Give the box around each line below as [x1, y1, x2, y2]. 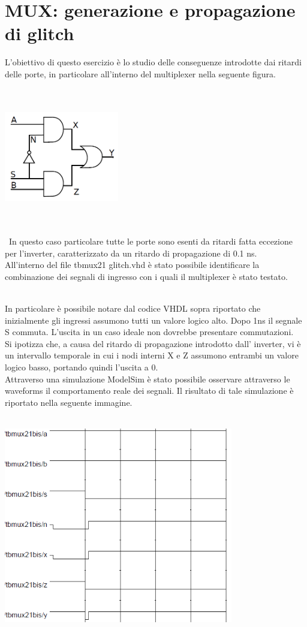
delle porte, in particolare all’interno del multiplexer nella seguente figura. [5, 67, 276, 80]
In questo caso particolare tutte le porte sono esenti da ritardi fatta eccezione [8, 235, 293, 248]
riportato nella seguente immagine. [5, 396, 133, 408]
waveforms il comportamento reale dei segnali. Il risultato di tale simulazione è [5, 384, 294, 397]
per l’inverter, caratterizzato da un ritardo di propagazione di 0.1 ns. [5, 246, 257, 259]
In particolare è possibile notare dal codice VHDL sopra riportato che [5, 302, 261, 315]
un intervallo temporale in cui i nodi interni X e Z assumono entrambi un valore [5, 349, 299, 361]
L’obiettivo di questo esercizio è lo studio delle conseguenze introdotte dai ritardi [5, 56, 302, 68]
